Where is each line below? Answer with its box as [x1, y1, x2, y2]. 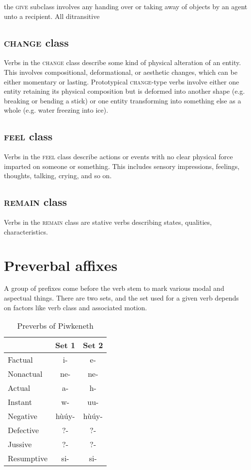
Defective [8, 424, 39, 436]
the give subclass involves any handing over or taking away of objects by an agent [4, 1, 248, 11]
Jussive [8, 438, 32, 450]
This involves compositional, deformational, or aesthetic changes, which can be [4, 67, 237, 77]
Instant [8, 396, 32, 408]
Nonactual [8, 368, 43, 380]
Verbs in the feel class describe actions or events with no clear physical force [4, 151, 233, 162]
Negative [8, 410, 37, 422]
